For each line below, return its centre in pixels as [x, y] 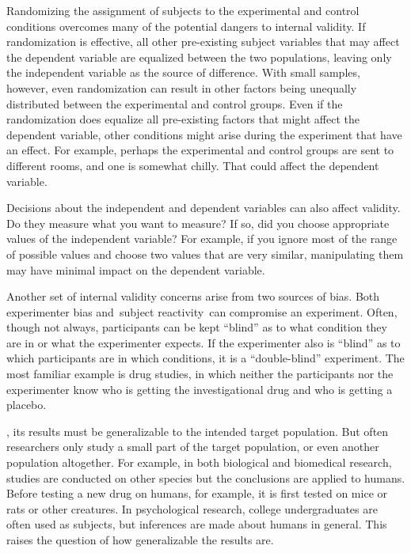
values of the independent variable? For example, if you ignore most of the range [202, 239]
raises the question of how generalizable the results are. [140, 540]
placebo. [27, 405]
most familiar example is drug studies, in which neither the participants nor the [200, 374]
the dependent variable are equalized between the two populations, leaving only [199, 57]
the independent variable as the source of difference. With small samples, [183, 72]
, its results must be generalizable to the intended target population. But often [198, 431]
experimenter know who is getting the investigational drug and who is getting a [200, 389]
